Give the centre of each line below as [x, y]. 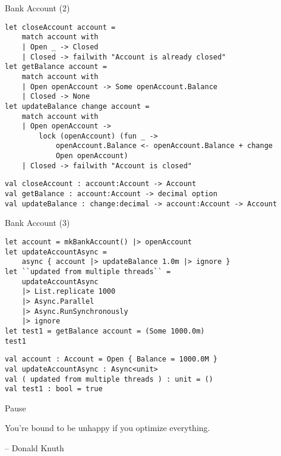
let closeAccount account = [60, 27]
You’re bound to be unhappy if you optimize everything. [108, 428]
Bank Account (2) [37, 8]
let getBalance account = [56, 67]
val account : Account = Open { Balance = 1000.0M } [111, 359]
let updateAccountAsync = [56, 252]
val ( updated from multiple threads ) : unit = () [109, 379]
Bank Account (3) [37, 223]
